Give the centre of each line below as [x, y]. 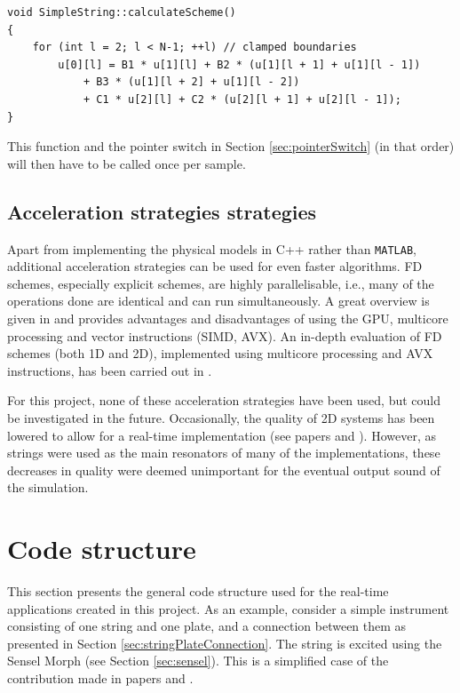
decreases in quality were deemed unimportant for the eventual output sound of [224, 470]
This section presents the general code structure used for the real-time [198, 591]
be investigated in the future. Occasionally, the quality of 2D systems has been [221, 417]
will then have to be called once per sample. [127, 163]
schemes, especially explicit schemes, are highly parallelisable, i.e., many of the [221, 283]
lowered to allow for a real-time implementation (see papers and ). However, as [222, 435]
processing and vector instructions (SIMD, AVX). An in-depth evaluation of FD [225, 335]
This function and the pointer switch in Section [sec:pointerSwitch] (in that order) [231, 146]
